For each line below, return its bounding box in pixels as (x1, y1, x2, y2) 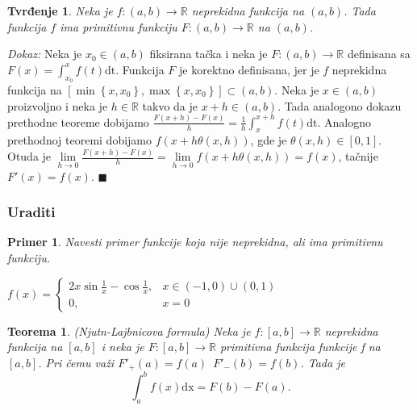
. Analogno (317, 113, 371, 130)
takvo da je (142, 97, 198, 114)
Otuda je (7, 148, 52, 165)
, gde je (250, 132, 287, 149)
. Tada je (300, 354, 345, 370)
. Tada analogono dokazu (277, 97, 402, 114)
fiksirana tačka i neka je (149, 45, 268, 62)
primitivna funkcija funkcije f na (219, 338, 381, 355)
